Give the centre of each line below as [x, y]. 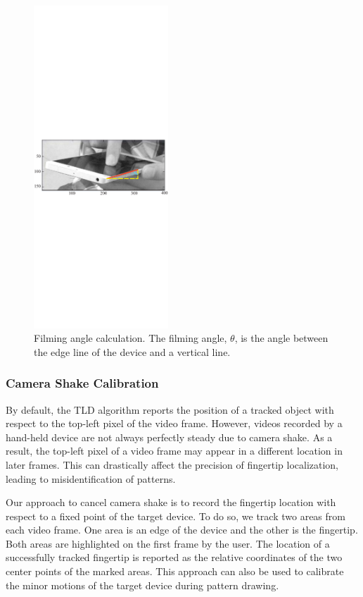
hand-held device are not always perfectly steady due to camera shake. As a [169, 437]
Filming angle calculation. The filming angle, [130, 338]
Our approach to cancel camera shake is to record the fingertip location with [171, 502]
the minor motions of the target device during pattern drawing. [142, 585]
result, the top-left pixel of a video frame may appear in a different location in [174, 451]
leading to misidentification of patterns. [91, 478]
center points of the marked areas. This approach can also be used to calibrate [175, 571]
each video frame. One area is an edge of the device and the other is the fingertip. [182, 530]
